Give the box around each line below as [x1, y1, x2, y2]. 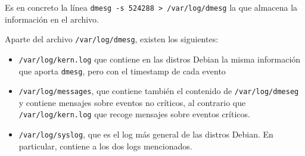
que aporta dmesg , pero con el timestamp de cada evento [18, 64, 226, 77]
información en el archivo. [5, 13, 99, 25]
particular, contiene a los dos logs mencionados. [18, 139, 192, 152]
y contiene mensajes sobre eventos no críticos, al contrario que [18, 96, 246, 108]
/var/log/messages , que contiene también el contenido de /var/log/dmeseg [18, 85, 299, 97]
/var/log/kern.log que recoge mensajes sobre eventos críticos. [18, 108, 250, 120]
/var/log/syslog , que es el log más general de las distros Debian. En [18, 128, 273, 141]
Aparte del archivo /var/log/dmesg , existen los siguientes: [5, 33, 219, 45]
